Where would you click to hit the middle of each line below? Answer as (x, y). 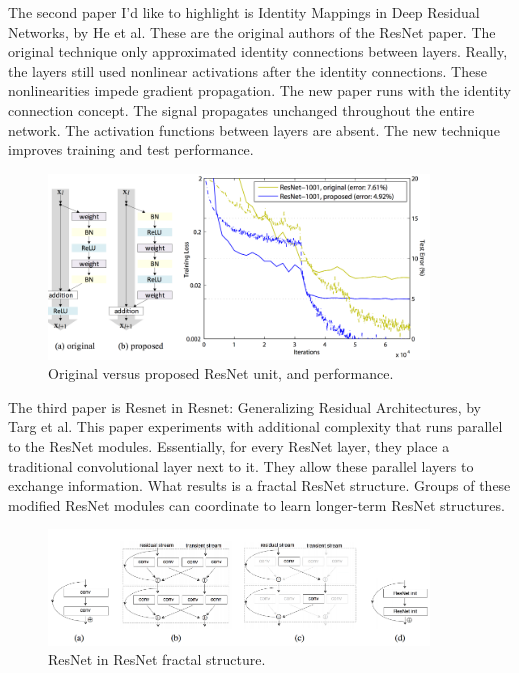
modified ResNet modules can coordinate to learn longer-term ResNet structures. (256, 504)
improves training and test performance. (131, 149)
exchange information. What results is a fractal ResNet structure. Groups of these (259, 485)
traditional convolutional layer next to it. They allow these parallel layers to (241, 465)
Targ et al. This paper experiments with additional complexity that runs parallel (255, 426)
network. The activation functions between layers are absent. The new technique (254, 129)
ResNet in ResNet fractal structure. (157, 659)
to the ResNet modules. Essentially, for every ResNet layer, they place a (229, 446)
